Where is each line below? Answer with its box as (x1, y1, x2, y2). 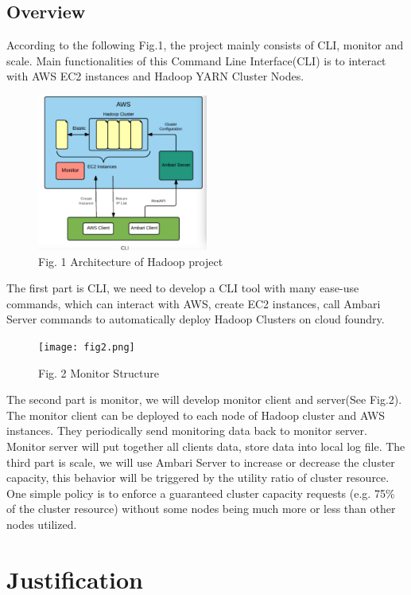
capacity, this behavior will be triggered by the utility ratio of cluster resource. (6, 469, 390, 486)
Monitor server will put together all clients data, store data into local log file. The (6, 437, 405, 454)
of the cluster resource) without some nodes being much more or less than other (6, 500, 396, 517)
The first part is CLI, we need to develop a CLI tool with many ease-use (6, 280, 359, 296)
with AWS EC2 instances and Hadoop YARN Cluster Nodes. (6, 68, 304, 84)
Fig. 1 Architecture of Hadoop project (38, 252, 223, 269)
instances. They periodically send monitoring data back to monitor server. (6, 422, 367, 439)
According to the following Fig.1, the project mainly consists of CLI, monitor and (6, 37, 404, 53)
